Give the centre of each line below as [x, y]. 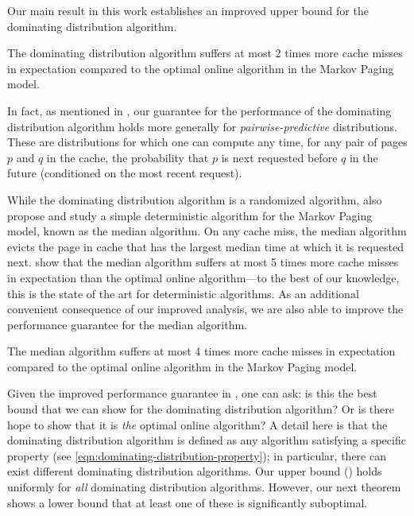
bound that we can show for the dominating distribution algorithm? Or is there [201, 409]
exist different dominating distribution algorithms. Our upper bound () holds [195, 471]
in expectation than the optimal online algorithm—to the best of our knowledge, [203, 277]
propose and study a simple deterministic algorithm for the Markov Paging [190, 215]
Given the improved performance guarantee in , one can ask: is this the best [192, 393]
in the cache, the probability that [128, 157]
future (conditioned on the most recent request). [125, 173]
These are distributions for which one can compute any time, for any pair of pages [207, 142]
